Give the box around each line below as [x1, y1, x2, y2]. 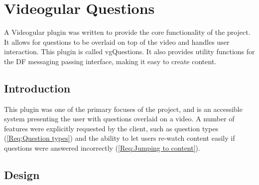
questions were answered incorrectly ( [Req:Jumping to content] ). [4, 143, 200, 153]
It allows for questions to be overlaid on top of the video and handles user [4, 36, 230, 47]
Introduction [4, 80, 71, 95]
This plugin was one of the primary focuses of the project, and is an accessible [4, 103, 243, 114]
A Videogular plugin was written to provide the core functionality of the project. [4, 27, 251, 37]
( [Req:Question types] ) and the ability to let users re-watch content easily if [4, 133, 235, 143]
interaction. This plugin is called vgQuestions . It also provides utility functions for [4, 46, 255, 57]
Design [4, 167, 40, 183]
